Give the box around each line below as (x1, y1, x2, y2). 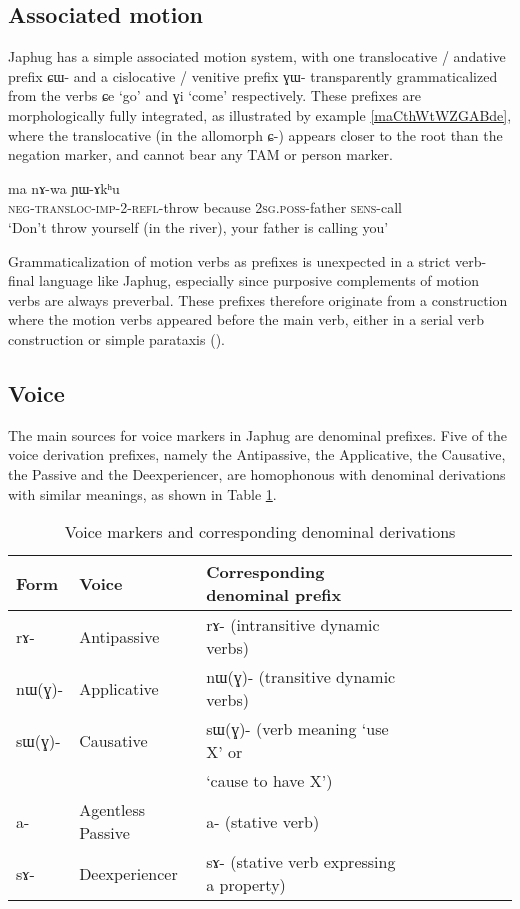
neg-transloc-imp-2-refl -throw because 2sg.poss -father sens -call (8, 197, 402, 218)
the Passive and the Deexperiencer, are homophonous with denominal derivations (8, 463, 506, 484)
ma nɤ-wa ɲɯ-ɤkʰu (8, 177, 120, 198)
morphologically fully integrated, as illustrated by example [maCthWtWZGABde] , (8, 104, 512, 125)
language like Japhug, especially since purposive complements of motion (39, 270, 480, 291)
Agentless (79, 798, 146, 822)
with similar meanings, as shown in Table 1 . (8, 483, 277, 504)
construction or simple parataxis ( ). (8, 328, 225, 349)
